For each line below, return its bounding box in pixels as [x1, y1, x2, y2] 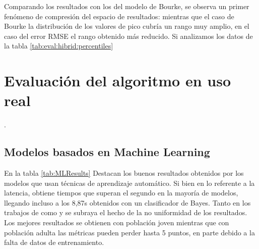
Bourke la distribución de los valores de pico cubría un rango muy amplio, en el [4, 21, 249, 31]
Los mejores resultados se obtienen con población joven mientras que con [4, 217, 229, 228]
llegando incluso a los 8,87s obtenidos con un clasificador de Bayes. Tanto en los [4, 197, 251, 208]
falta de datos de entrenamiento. [4, 237, 104, 247]
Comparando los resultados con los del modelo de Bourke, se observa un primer [4, 1, 249, 11]
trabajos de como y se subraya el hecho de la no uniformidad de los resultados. [4, 207, 247, 218]
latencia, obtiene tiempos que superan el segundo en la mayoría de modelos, [4, 187, 238, 198]
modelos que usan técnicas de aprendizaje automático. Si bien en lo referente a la [4, 177, 255, 188]
